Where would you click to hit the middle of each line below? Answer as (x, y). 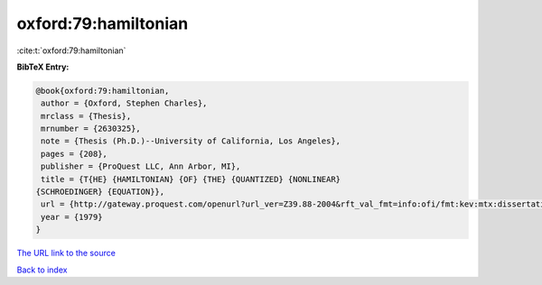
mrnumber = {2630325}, (91, 129)
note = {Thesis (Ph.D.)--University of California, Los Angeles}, (191, 141)
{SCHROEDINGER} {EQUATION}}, (100, 192)
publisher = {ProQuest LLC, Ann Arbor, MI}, (141, 166)
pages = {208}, (75, 154)
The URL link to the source (66, 253)
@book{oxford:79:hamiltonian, (103, 91)
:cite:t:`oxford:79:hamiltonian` (71, 51)
